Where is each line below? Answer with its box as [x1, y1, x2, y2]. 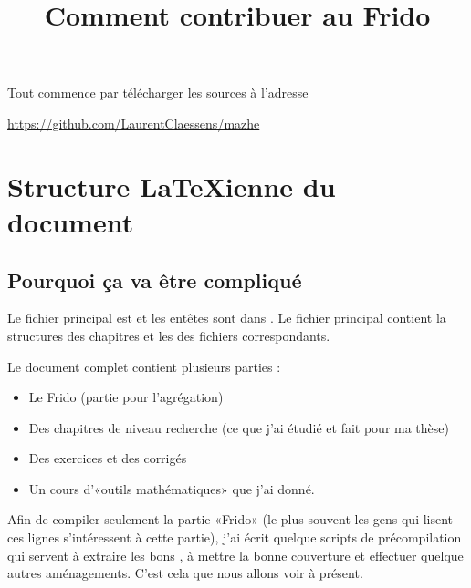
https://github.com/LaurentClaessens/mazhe [7, 113, 260, 132]
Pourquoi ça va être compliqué [7, 265, 302, 294]
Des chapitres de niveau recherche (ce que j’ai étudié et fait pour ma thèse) [28, 418, 449, 437]
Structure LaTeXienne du [7, 167, 336, 204]
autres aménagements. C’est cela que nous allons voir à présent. [7, 563, 363, 583]
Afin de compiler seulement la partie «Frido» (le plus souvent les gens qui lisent [7, 510, 454, 529]
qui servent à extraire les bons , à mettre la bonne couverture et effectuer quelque [7, 545, 464, 564]
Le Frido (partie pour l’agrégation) [28, 387, 224, 407]
